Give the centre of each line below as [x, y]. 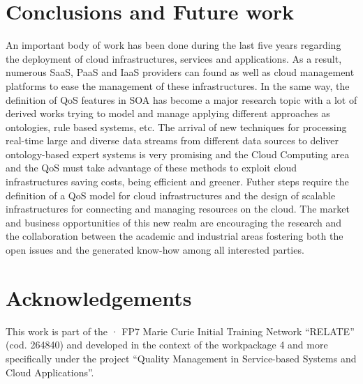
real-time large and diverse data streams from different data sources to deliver [172, 140]
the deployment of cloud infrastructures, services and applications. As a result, [174, 58]
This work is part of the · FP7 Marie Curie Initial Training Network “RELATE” [180, 331]
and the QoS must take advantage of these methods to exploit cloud [151, 168]
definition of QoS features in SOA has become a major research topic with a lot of [181, 99]
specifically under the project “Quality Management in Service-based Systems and [181, 358]
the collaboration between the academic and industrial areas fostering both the [175, 236]
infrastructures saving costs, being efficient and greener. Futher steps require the [177, 182]
